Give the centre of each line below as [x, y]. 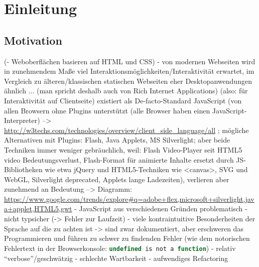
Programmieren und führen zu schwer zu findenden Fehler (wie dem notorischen [127, 238]
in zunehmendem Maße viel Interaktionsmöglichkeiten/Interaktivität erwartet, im [129, 71]
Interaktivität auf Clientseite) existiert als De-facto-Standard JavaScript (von [123, 100]
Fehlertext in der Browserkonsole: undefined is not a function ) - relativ [120, 248]
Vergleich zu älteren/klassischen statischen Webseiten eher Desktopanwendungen [128, 81]
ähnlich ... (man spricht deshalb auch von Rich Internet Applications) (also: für [126, 91]
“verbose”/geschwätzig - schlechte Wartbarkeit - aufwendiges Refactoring [116, 258]
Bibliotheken [23, 169]
